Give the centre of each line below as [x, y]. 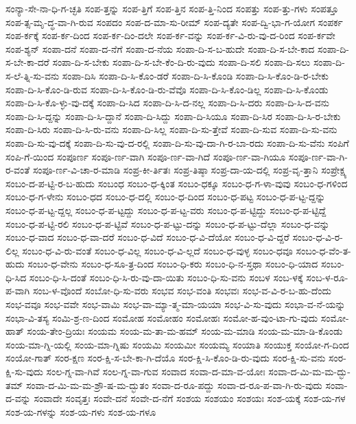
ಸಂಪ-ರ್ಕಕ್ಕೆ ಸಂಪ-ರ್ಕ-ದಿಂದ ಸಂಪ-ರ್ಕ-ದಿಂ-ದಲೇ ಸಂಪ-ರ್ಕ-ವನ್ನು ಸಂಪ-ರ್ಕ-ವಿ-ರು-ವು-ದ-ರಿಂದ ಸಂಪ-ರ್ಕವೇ [170, 35]
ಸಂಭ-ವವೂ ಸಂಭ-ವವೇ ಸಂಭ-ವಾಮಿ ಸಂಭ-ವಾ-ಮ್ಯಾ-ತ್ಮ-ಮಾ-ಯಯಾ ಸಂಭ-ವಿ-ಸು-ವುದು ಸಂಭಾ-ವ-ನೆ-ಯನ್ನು [176, 304]
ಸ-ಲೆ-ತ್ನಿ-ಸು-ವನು [33, 75]
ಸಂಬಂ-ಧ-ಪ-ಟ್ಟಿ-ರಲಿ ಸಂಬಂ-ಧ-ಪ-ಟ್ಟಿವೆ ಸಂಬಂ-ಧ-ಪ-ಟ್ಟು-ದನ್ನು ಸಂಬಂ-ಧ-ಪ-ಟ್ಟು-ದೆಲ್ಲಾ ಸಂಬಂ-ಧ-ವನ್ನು [168, 223]
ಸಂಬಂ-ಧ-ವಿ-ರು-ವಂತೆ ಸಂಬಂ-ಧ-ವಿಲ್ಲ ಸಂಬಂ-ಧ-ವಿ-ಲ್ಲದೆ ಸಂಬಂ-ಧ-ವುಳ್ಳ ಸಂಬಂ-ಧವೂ [157, 250]
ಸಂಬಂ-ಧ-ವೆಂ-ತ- [323, 250]
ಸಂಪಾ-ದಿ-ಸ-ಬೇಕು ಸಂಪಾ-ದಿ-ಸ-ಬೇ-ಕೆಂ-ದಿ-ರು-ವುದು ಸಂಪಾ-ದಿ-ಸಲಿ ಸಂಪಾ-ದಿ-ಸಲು [181, 62]
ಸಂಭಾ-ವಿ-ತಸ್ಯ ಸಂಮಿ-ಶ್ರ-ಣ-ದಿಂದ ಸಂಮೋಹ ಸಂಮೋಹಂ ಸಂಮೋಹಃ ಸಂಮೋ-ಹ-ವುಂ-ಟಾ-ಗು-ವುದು [162, 317]
